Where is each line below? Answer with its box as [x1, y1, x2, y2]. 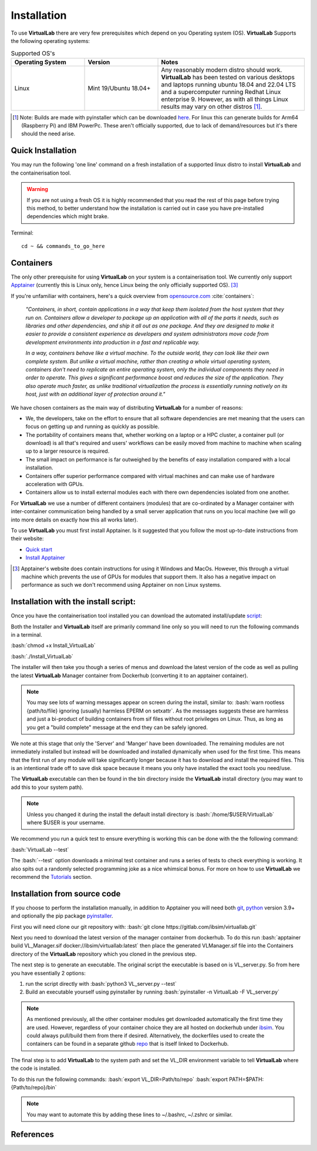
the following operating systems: [11, 37, 90, 44]
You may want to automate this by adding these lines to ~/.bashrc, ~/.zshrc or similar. [26, 1111, 233, 1118]
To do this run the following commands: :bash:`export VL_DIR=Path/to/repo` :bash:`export [11, 1076, 228, 1083]
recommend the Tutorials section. [11, 873, 92, 880]
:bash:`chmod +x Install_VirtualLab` [11, 642, 96, 649]
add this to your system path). [11, 784, 83, 791]
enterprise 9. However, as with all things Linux [161, 95, 289, 103]
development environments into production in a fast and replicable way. [25, 339, 200, 346]
